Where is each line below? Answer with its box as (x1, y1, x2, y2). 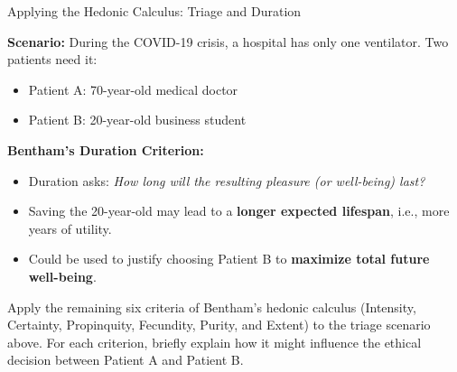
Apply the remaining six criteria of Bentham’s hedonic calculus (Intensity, (7, 297, 416, 316)
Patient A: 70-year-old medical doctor (28, 79, 238, 98)
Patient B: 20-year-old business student (28, 110, 247, 129)
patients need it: (7, 50, 98, 69)
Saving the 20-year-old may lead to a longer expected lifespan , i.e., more (28, 201, 450, 220)
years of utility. (28, 219, 112, 237)
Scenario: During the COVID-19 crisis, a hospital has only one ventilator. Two (7, 32, 449, 51)
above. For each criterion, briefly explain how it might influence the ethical (7, 332, 422, 351)
